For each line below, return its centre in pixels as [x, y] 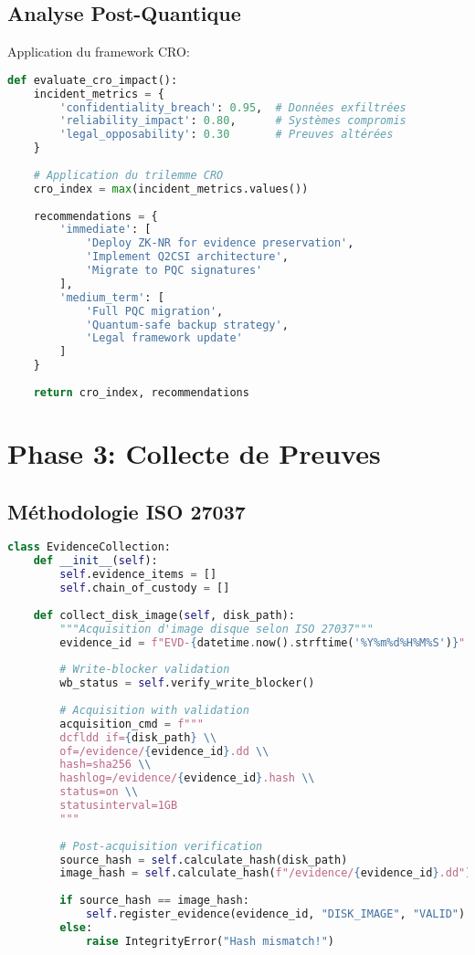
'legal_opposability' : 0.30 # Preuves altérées [227, 135]
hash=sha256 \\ [106, 765]
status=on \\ [99, 792]
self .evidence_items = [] [138, 575]
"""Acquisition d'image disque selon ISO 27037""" [216, 629]
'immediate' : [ [106, 230]
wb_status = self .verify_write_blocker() [187, 683]
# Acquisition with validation [154, 710]
